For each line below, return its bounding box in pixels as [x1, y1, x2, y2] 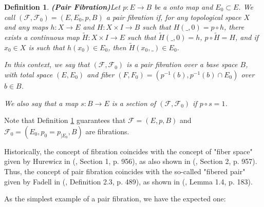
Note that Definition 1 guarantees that [4, 115, 126, 126]
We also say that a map [4, 97, 79, 108]
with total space [4, 69, 53, 79]
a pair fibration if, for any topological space [106, 11, 241, 22]
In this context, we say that [4, 59, 90, 70]
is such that [28, 42, 65, 52]
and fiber [87, 69, 115, 79]
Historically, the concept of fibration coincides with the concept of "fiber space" [4, 146, 253, 156]
